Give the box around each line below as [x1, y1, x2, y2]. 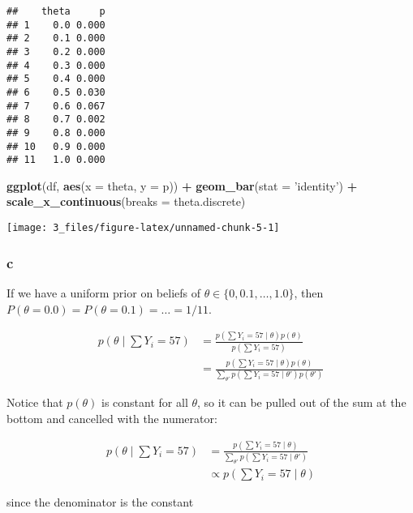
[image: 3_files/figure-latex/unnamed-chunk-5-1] [6, 222, 280, 234]
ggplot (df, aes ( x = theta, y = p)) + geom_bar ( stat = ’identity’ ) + [6, 177, 358, 194]
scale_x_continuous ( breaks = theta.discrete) [6, 193, 246, 210]
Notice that [6, 394, 63, 411]
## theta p [6, 6, 105, 17]
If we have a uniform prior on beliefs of [6, 284, 200, 301]
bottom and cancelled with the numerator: [6, 409, 217, 426]
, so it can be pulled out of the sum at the [197, 394, 407, 411]
